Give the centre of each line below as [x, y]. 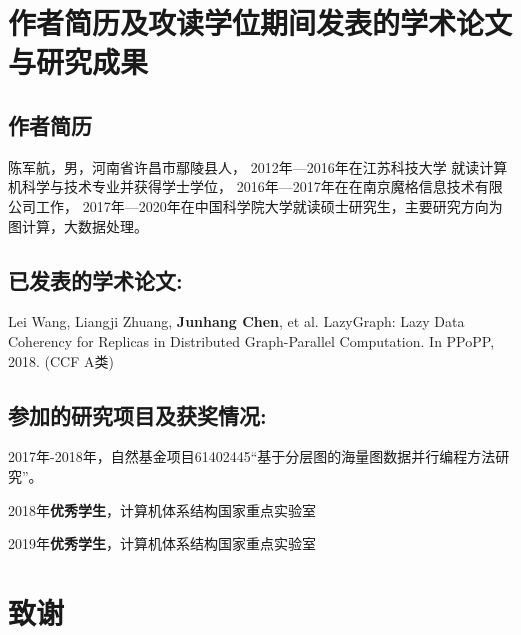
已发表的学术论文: [95, 279]
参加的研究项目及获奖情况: [137, 414]
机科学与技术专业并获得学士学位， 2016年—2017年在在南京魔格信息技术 [241, 186]
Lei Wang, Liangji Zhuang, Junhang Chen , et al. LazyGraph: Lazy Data [236, 321]
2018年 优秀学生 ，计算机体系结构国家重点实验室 [162, 509]
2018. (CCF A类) [61, 360]
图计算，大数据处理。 [78, 225]
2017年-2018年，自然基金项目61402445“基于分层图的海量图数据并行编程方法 [252, 456]
